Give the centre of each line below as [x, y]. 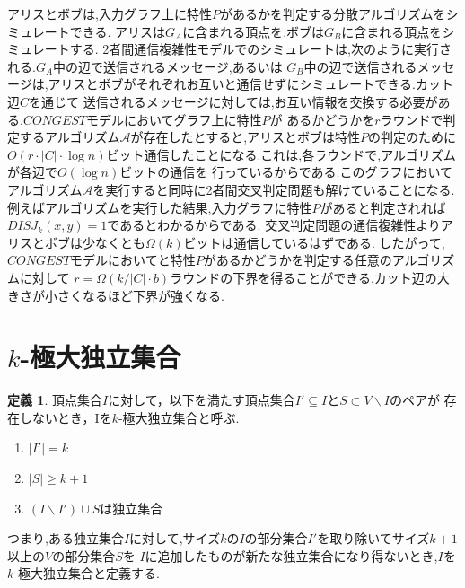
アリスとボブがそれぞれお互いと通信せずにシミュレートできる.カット [250, 84]
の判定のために [412, 137]
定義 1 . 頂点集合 [55, 400]
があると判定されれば [383, 207]
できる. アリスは [117, 31]
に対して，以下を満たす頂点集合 [202, 400]
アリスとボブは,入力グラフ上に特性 [110, 13]
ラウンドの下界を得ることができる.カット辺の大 [310, 277]
